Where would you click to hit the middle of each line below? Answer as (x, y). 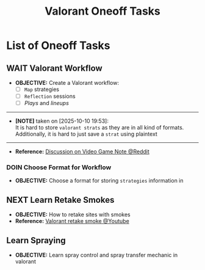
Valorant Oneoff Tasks (103, 11)
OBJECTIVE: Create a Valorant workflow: (67, 83)
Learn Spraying (36, 240)
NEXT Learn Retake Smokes (60, 200)
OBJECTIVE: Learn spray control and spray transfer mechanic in (96, 255)
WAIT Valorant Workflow (54, 68)
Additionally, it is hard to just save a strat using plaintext (86, 134)
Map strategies (42, 89)
